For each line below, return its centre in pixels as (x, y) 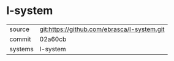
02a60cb (53, 39)
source (19, 29)
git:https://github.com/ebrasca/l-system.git (102, 29)
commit (20, 39)
